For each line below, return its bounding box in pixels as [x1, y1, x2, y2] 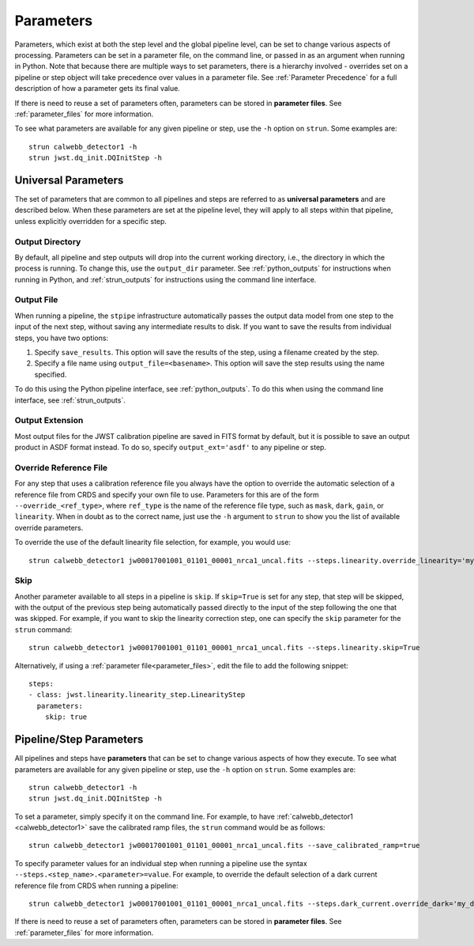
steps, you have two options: [14, 333, 109, 342]
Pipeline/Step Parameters [14, 732, 144, 747]
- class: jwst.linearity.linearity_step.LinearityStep [28, 691, 246, 699]
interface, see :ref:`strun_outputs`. [14, 395, 126, 405]
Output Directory [14, 236, 81, 247]
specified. [34, 369, 67, 379]
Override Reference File [14, 462, 108, 473]
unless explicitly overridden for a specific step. [14, 216, 167, 225]
